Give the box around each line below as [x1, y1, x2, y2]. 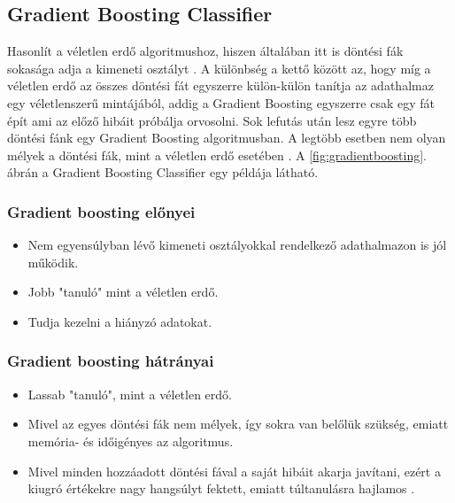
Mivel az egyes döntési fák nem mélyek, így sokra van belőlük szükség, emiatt [27, 414, 449, 433]
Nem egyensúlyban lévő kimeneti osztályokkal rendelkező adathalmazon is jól [27, 236, 447, 254]
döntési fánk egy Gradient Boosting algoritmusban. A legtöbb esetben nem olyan [7, 128, 446, 147]
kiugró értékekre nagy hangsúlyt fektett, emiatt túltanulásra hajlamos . [27, 479, 415, 498]
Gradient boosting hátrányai [7, 350, 214, 372]
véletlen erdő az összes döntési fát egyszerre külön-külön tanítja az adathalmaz [7, 76, 434, 95]
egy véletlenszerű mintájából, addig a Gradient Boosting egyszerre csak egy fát [7, 93, 435, 112]
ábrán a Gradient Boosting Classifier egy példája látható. [7, 163, 319, 182]
